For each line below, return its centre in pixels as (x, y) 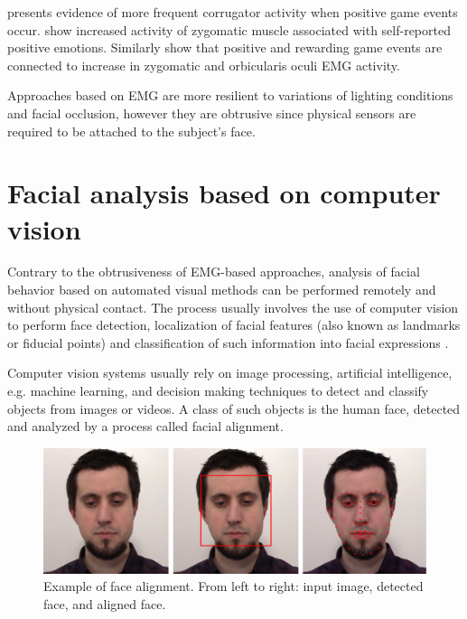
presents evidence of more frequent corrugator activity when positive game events (233, 12)
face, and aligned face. (105, 603)
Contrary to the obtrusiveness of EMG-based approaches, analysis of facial (214, 272)
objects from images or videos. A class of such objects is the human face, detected (234, 408)
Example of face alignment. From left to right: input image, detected (233, 586)
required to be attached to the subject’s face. (131, 131)
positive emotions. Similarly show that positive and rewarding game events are (225, 47)
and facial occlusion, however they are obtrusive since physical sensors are (212, 113)
